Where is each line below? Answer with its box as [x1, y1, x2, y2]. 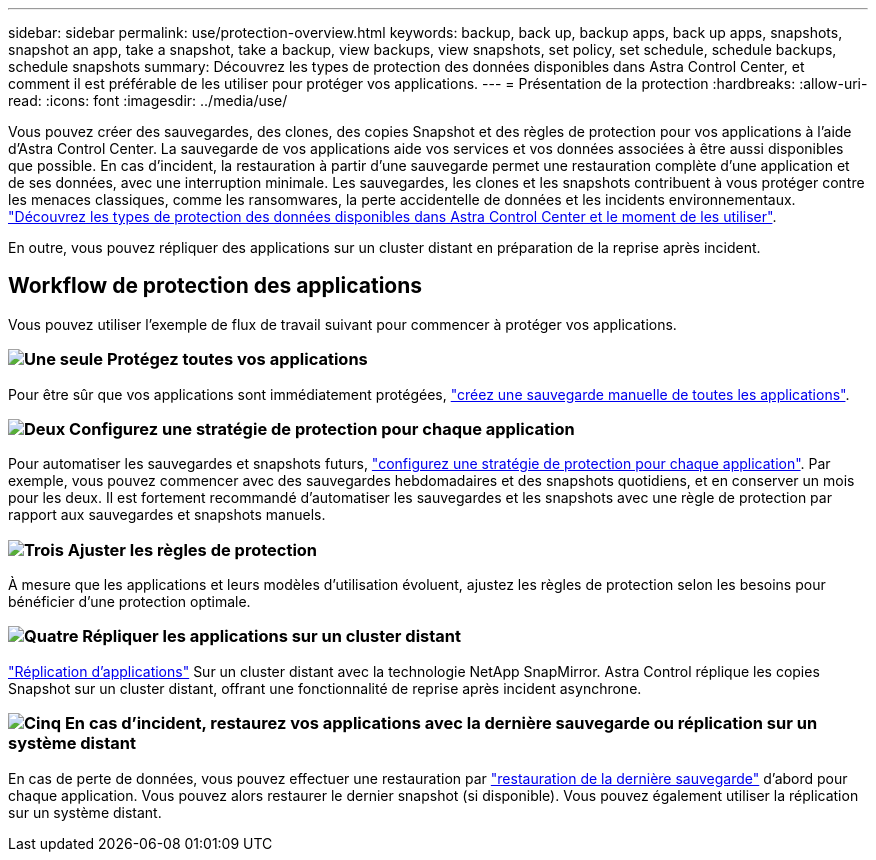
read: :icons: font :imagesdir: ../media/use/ [8, 92, 288, 109]
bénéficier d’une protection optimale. [8, 593, 251, 611]
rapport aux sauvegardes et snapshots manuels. [8, 506, 326, 524]
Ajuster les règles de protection [67, 539, 318, 560]
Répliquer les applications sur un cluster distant [82, 626, 461, 647]
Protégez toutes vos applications [106, 349, 368, 370]
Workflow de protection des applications [8, 273, 423, 299]
